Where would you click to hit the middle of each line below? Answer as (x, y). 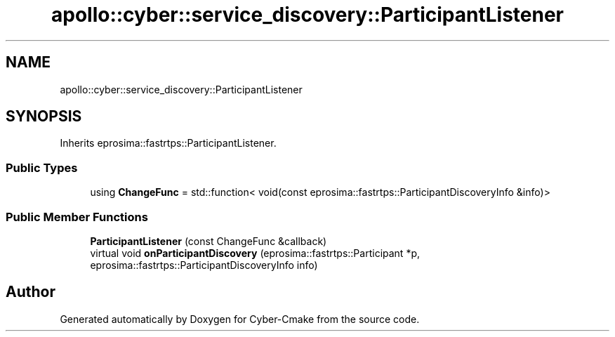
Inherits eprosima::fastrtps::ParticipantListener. (168, 143)
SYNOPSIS (44, 117)
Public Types (42, 167)
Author (31, 292)
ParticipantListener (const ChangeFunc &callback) (209, 241)
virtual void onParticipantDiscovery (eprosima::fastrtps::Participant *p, (255, 253)
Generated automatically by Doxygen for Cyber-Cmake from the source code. (240, 319)
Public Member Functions (77, 217)
